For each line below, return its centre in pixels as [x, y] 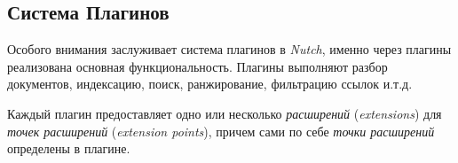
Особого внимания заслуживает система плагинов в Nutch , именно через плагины [229, 49]
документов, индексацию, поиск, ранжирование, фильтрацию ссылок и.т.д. [210, 84]
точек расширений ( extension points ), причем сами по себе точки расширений [221, 131]
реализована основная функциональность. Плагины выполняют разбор [197, 66]
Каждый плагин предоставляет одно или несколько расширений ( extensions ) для [225, 113]
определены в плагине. [69, 148]
